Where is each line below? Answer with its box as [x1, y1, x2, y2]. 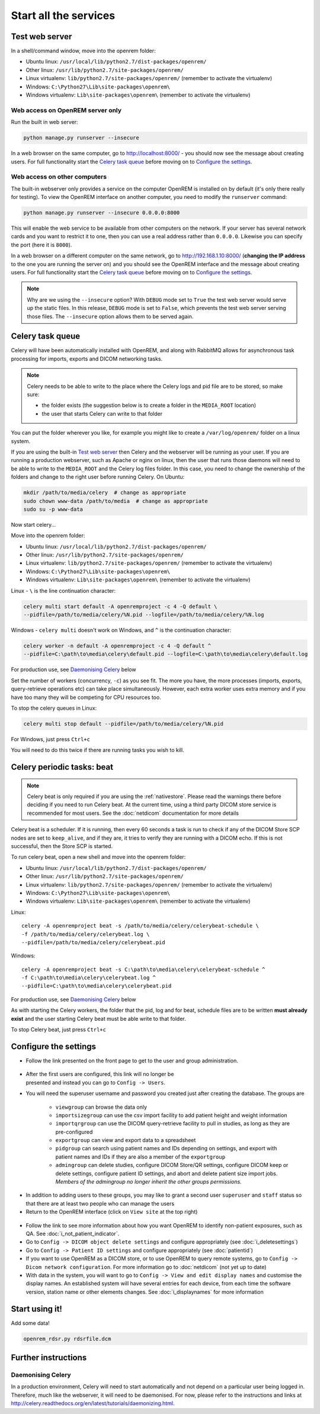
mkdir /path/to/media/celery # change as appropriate [23, 489, 186, 496]
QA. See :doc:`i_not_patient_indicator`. [25, 1230, 120, 1237]
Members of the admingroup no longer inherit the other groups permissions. [55, 1178, 242, 1185]
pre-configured [55, 1128, 93, 1135]
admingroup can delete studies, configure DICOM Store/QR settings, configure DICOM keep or [55, 1162, 289, 1169]
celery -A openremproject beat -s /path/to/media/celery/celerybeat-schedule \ [21, 922, 259, 929]
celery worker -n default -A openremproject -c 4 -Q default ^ [23, 642, 212, 649]
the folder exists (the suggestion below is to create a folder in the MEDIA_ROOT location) [41, 401, 257, 409]
